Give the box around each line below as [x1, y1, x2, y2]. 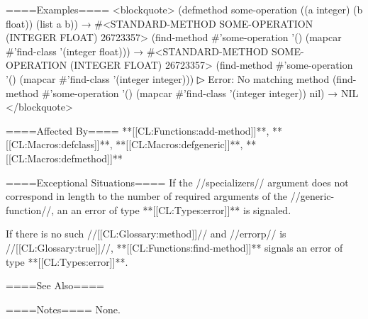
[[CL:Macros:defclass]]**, [6, 137, 113, 152]
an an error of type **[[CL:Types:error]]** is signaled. [57, 202, 291, 217]
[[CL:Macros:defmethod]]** [6, 150, 123, 165]
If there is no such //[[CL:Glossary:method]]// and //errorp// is [6, 226, 286, 241]
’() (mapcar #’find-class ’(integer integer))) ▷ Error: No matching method [6, 71, 330, 86]
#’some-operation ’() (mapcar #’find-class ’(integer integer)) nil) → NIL [41, 85, 359, 100]
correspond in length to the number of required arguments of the [6, 189, 288, 203]
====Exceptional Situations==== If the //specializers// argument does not [6, 174, 349, 189]
